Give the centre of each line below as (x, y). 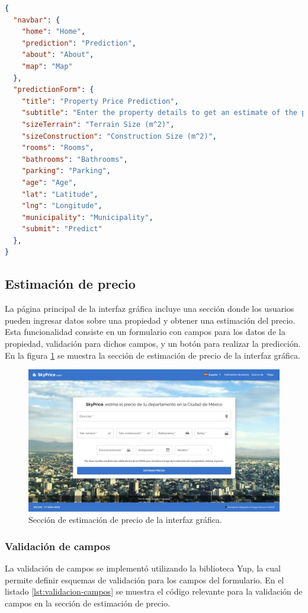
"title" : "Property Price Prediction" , (100, 101)
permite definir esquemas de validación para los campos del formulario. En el (145, 580)
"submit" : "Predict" (62, 229)
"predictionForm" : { (54, 90)
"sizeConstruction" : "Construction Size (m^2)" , (119, 136)
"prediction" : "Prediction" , (79, 43)
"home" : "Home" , (54, 32)
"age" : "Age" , (49, 182)
